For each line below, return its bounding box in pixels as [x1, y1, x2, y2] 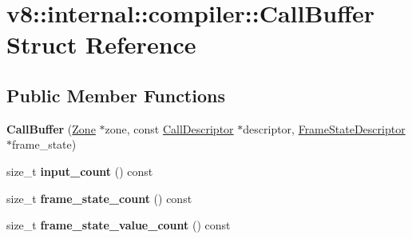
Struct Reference [6, 28, 196, 61]
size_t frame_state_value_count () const [6, 217, 231, 233]
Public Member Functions [6, 82, 225, 107]
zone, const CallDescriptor [105, 120, 234, 137]
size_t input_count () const [6, 162, 153, 179]
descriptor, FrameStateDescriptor [243, 120, 406, 137]
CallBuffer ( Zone [6, 120, 96, 137]
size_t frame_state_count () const [6, 189, 192, 206]
